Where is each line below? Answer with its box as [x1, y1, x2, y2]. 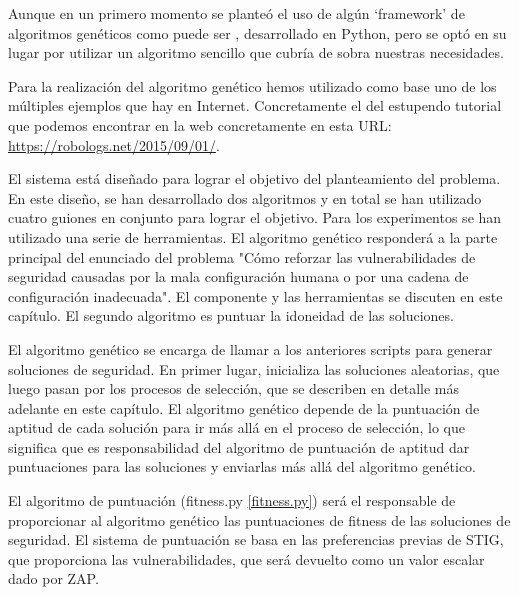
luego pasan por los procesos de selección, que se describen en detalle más [8, 378, 459, 399]
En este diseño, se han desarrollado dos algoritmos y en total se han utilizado [8, 187, 482, 208]
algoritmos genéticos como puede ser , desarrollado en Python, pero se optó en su [8, 22, 507, 43]
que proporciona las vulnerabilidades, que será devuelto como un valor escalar [8, 548, 485, 569]
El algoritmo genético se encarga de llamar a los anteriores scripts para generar [8, 338, 493, 359]
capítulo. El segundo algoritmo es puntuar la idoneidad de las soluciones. [8, 305, 454, 326]
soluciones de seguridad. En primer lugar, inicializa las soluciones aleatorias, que [8, 358, 500, 379]
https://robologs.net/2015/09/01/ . [8, 134, 220, 155]
